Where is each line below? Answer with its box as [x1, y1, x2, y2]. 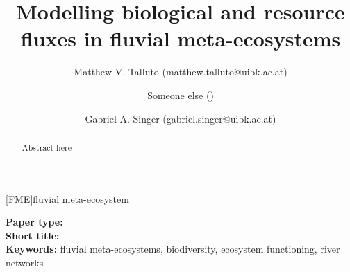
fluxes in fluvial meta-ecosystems [20, 24, 341, 53]
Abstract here [22, 141, 72, 153]
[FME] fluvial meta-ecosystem [6, 191, 129, 206]
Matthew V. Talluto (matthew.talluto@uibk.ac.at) [74, 64, 287, 79]
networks [6, 255, 44, 269]
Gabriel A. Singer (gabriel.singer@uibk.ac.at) [85, 111, 276, 125]
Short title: [6, 228, 60, 242]
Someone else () [147, 87, 214, 102]
